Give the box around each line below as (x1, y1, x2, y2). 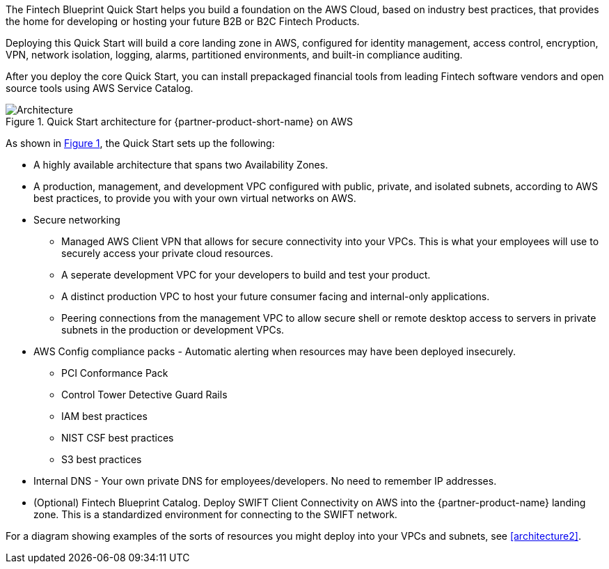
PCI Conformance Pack (61, 367, 168, 379)
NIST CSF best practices (61, 432, 174, 444)
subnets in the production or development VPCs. (61, 324, 285, 336)
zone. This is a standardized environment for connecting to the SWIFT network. (33, 508, 397, 520)
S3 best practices (61, 453, 142, 465)
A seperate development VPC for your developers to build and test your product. (61, 269, 431, 281)
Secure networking (33, 214, 120, 226)
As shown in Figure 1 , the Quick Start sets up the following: (6, 137, 275, 149)
